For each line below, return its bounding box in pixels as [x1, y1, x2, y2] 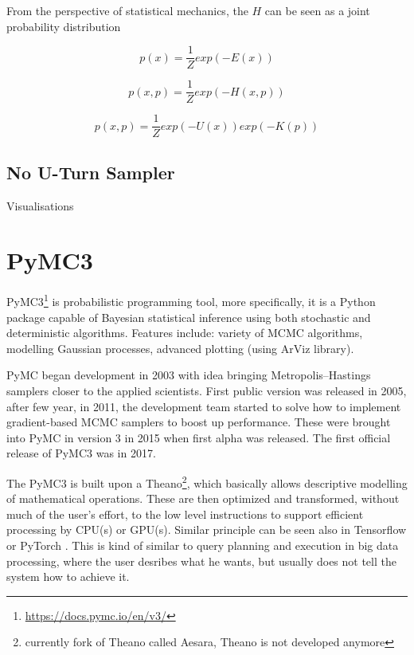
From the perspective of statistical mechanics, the [6, 2, 248, 18]
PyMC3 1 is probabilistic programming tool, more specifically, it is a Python [6, 291, 376, 309]
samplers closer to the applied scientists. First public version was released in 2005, [6, 382, 407, 398]
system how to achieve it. [6, 568, 130, 585]
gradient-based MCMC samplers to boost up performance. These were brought [6, 414, 391, 430]
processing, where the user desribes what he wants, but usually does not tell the [6, 552, 396, 569]
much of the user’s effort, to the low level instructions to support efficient [6, 505, 364, 522]
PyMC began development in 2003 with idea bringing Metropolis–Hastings [6, 367, 371, 383]
